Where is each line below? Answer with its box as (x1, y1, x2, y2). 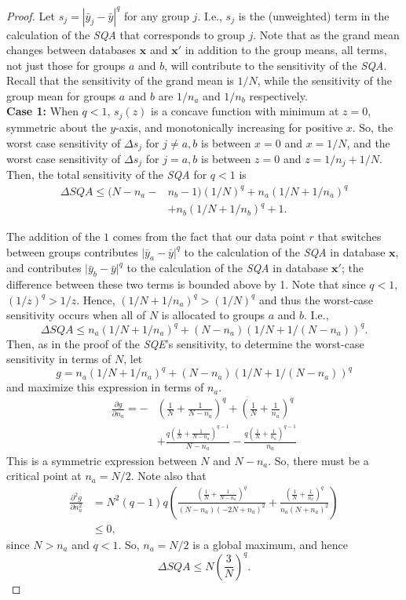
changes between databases (6, 42, 137, 58)
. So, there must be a (268, 452, 369, 468)
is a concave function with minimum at (151, 103, 339, 119)
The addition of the (6, 228, 101, 245)
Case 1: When (6, 103, 79, 119)
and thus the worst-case (258, 291, 373, 307)
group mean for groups (6, 87, 116, 104)
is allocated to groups (161, 307, 265, 323)
